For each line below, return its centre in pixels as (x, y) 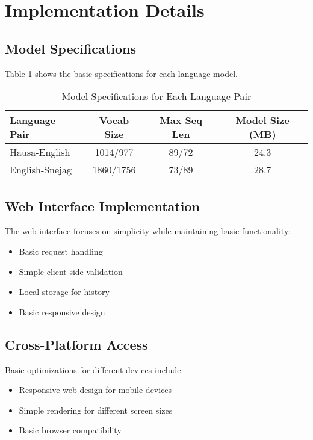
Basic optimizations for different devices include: (94, 369)
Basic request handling (61, 251)
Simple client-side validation (71, 271)
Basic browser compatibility (70, 430)
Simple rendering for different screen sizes (96, 410)
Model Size (262, 120)
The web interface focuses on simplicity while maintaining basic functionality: (148, 231)
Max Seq (181, 120)
